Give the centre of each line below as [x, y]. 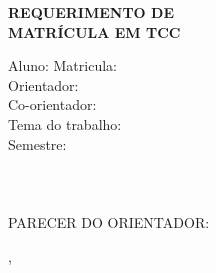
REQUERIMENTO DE [91, 12]
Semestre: [37, 143]
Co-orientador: [52, 104]
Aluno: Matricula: [62, 65]
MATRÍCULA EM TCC [94, 31]
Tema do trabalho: [65, 123]
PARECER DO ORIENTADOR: [109, 221]
